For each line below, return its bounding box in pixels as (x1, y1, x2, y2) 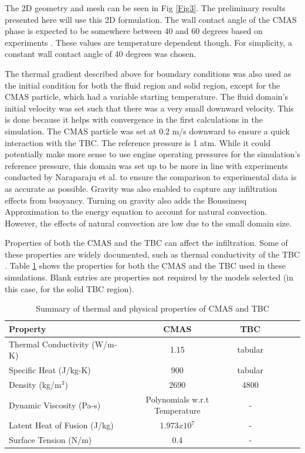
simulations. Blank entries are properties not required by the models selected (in (5, 271, 294, 283)
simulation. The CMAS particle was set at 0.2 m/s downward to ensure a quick (5, 124, 290, 137)
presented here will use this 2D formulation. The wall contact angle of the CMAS (5, 13, 297, 25)
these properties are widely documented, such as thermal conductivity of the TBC (5, 248, 300, 260)
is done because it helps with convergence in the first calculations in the (5, 113, 263, 126)
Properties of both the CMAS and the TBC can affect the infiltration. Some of (5, 236, 288, 249)
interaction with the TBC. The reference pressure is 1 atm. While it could (5, 136, 271, 148)
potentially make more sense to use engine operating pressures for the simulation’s (5, 148, 300, 160)
